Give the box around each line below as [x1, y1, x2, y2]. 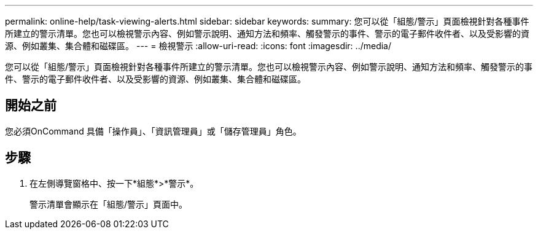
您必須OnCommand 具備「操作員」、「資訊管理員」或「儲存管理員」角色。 [5, 125, 302, 136]
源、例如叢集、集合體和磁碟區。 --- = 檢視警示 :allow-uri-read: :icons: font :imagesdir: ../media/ [5, 41, 392, 51]
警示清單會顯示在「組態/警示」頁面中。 [29, 198, 188, 209]
